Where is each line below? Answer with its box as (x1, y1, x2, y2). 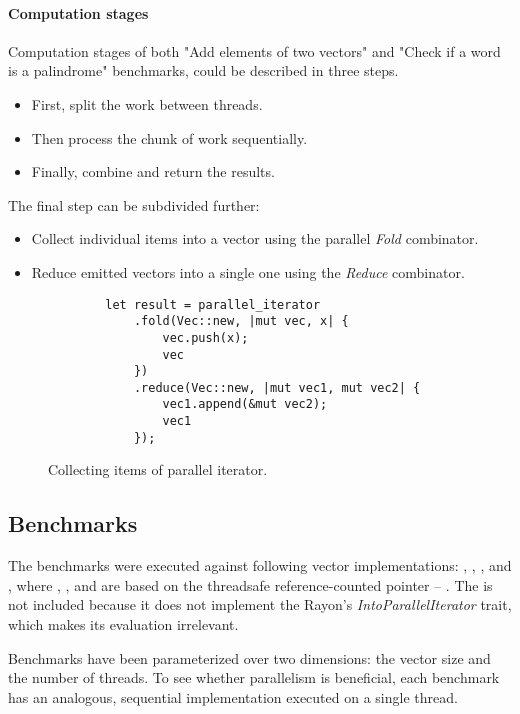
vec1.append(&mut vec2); (162, 397, 328, 412)
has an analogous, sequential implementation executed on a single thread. (8, 686, 458, 707)
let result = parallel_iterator (105, 297, 321, 312)
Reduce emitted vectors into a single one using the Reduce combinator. (31, 261, 465, 282)
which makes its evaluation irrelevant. (8, 614, 239, 635)
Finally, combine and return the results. (31, 161, 275, 182)
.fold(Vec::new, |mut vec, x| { (133, 314, 349, 329)
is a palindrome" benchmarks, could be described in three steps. (8, 60, 399, 81)
